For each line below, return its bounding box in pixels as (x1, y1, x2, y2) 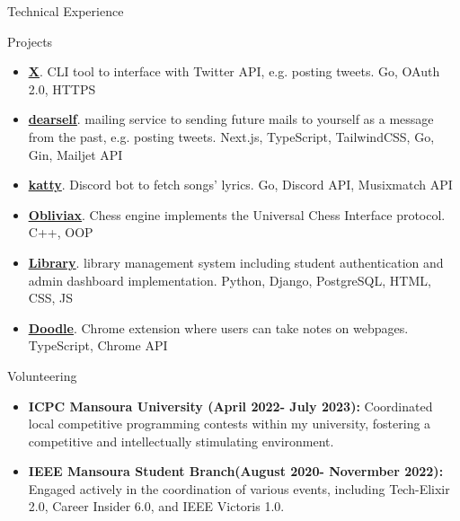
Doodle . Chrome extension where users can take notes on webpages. (28, 318, 409, 337)
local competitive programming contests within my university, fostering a (28, 414, 431, 433)
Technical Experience (7, 2, 124, 20)
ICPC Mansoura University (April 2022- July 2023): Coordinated (28, 396, 433, 415)
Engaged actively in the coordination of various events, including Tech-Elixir (28, 479, 450, 498)
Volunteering (7, 366, 77, 384)
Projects (7, 31, 53, 50)
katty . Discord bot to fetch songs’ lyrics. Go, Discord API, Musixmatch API (28, 175, 453, 194)
